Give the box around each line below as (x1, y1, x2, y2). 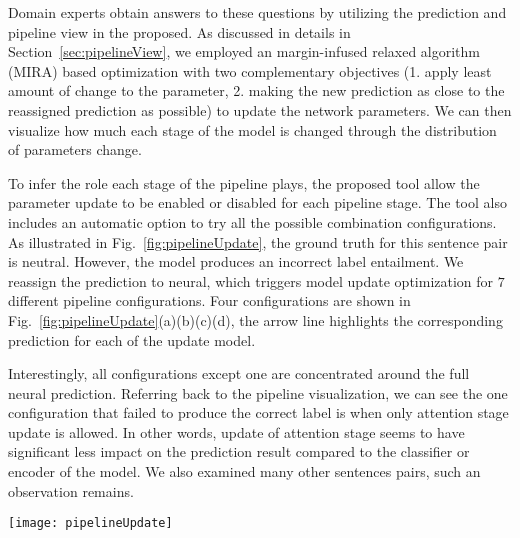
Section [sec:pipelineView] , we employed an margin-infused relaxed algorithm (8, 41, 481, 62)
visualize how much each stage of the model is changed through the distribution (8, 119, 497, 140)
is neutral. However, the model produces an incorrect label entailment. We (8, 251, 464, 272)
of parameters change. (8, 139, 142, 160)
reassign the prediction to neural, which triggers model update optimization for (8, 270, 494, 291)
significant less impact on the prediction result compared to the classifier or (8, 441, 470, 462)
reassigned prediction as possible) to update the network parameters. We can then (8, 99, 512, 120)
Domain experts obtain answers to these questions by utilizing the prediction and (8, 2, 507, 22)
